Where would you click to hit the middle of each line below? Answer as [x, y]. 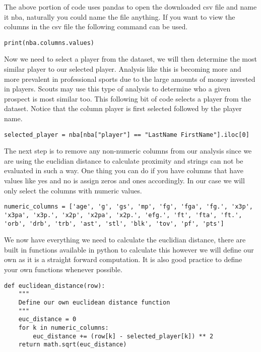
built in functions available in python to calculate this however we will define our [129, 249]
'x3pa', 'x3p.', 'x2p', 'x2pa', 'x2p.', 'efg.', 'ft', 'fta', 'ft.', [123, 215]
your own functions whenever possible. [63, 269]
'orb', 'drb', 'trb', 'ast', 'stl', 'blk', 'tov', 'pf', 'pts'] [114, 223]
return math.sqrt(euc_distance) [73, 345]
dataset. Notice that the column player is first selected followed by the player [123, 108]
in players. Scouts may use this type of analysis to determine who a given [117, 89]
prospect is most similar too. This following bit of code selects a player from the [127, 98]
